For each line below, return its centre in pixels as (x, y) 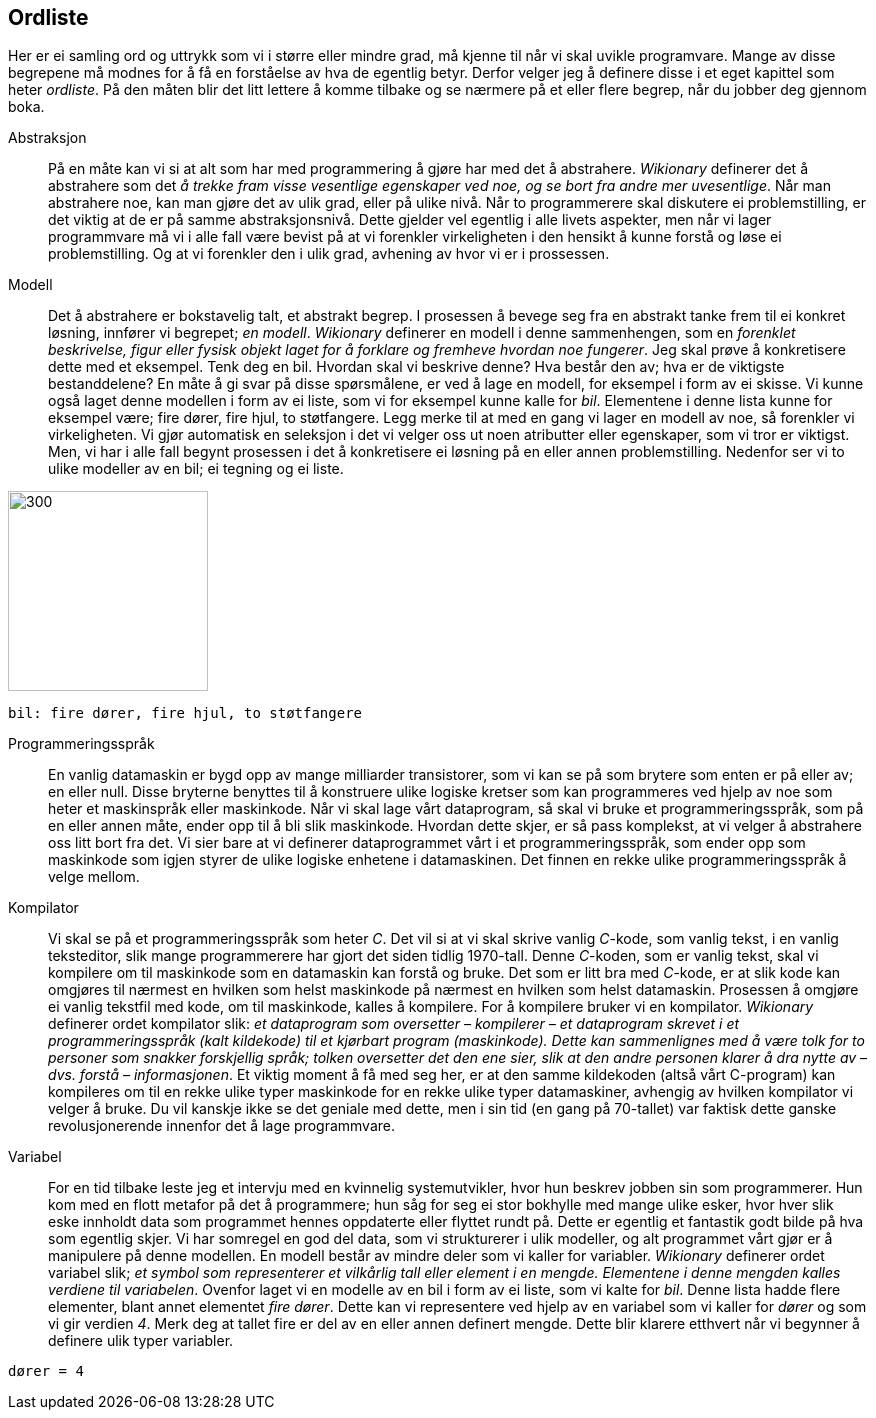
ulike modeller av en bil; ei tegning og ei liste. (196, 469)
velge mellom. (94, 877)
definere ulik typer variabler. (141, 1341)
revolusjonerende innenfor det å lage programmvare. (222, 1126)
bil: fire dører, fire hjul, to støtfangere (185, 713)
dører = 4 (46, 1371)
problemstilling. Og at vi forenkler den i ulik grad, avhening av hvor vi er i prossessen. (329, 254)
